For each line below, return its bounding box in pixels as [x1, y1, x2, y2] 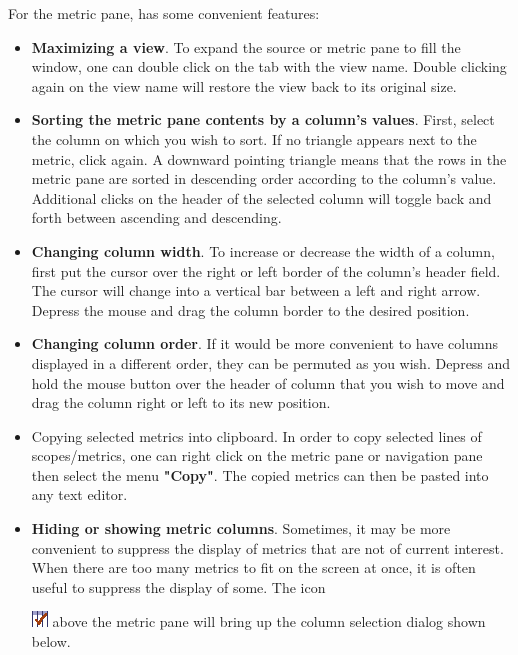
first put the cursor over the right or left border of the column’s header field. [31, 260, 501, 281]
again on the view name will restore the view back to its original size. [31, 75, 457, 96]
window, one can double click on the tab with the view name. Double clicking [31, 56, 507, 77]
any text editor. [31, 484, 128, 505]
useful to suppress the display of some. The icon [31, 576, 326, 597]
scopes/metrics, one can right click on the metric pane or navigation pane [31, 445, 483, 466]
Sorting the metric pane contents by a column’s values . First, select [31, 109, 495, 130]
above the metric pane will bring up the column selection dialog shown [52, 611, 486, 632]
